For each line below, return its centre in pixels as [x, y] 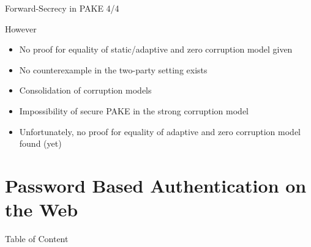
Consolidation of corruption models [85, 90]
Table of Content [37, 239]
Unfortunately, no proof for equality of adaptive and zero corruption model [160, 131]
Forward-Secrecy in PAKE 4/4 [62, 8]
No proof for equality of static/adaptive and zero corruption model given [156, 49]
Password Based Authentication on [156, 185]
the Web [42, 209]
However [21, 28]
